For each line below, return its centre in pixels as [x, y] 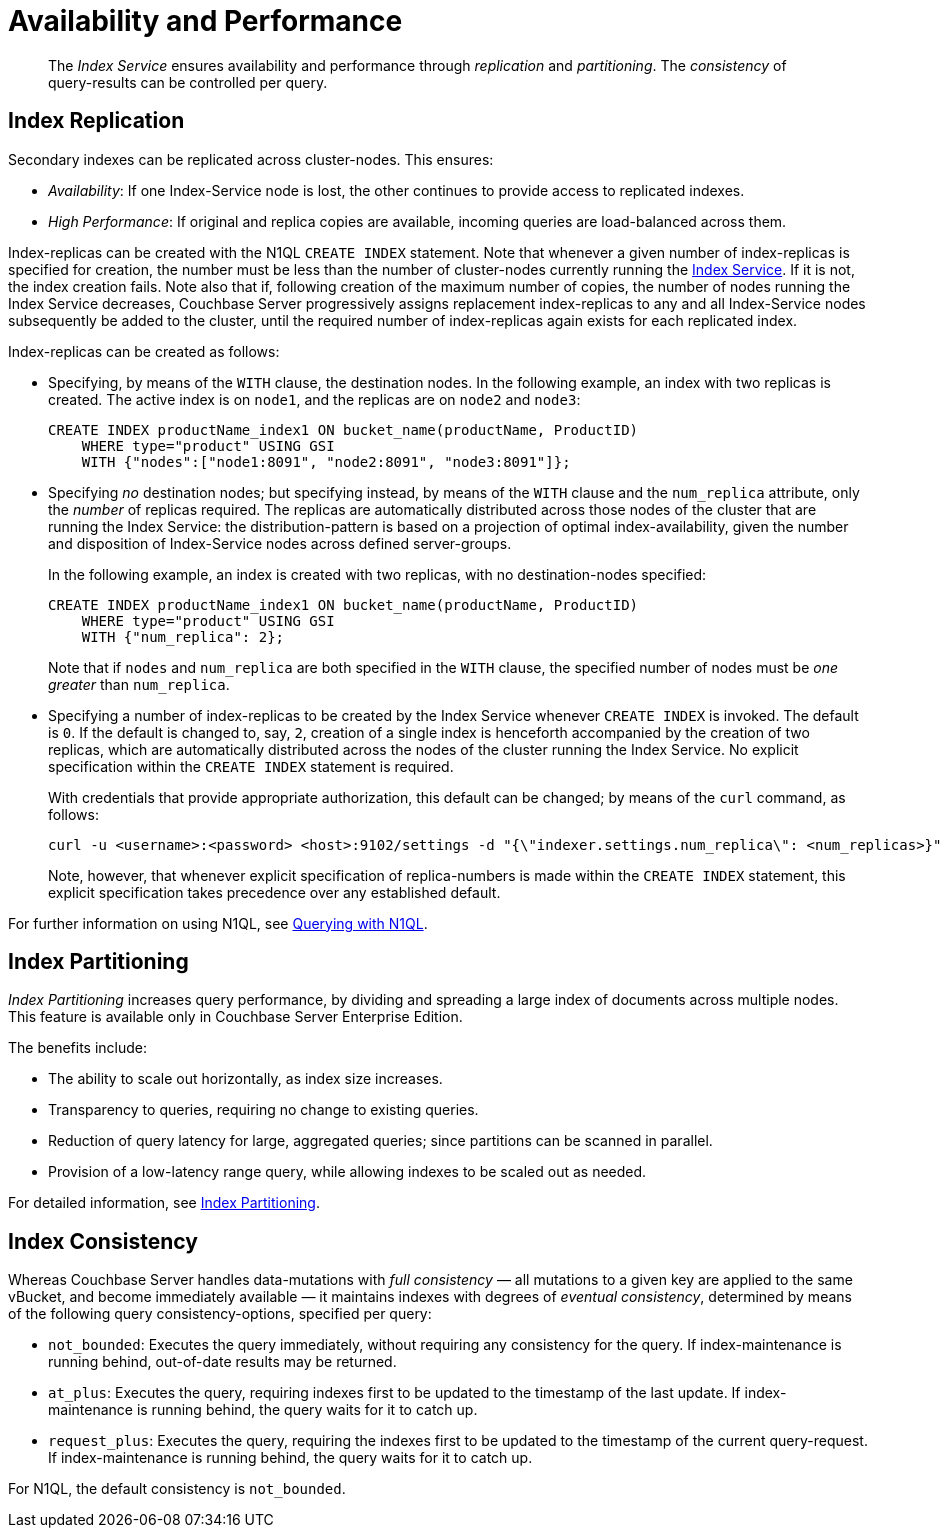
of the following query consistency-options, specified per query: [220, 1314]
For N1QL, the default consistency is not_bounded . [177, 1489]
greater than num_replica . [139, 684]
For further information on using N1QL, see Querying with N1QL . [218, 923]
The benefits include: [78, 1048]
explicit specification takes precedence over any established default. [274, 892]
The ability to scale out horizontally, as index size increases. [245, 1079]
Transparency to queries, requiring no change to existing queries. [263, 1110]
